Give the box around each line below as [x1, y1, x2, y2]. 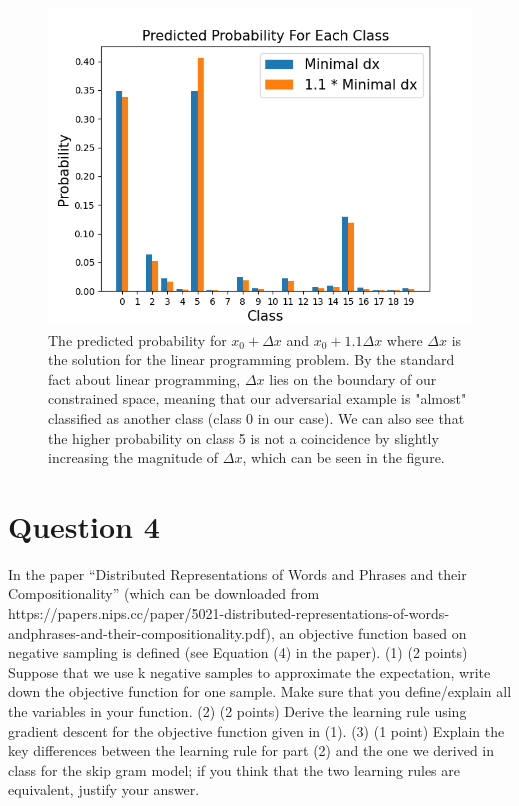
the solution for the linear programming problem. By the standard [48, 349, 455, 370]
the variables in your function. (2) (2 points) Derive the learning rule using [8, 701, 467, 722]
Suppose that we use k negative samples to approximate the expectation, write [8, 661, 491, 682]
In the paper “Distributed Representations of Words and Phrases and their [8, 563, 467, 584]
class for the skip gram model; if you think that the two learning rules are [8, 759, 461, 780]
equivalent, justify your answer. [8, 779, 200, 800]
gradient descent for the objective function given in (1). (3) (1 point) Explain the [8, 720, 505, 741]
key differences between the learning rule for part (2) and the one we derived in [8, 740, 495, 761]
